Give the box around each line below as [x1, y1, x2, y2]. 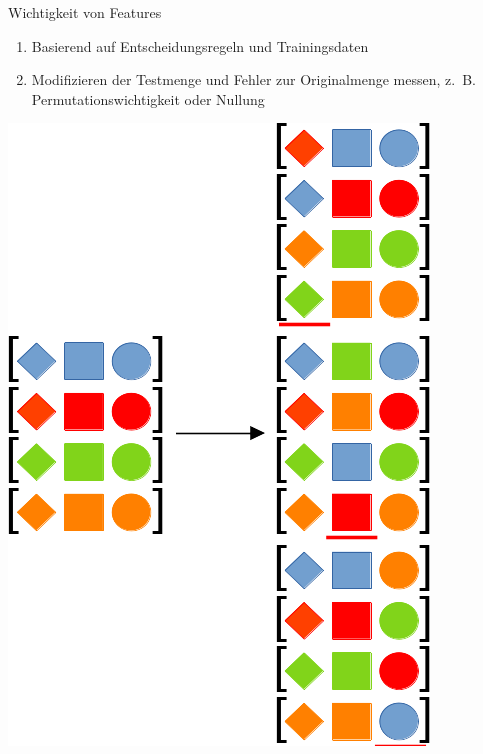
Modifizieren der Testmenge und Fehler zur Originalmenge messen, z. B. [31, 69, 476, 90]
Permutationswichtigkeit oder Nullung [31, 88, 265, 109]
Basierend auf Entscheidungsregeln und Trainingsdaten [31, 35, 369, 56]
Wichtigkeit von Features [8, 2, 162, 22]
